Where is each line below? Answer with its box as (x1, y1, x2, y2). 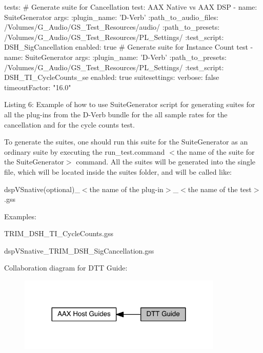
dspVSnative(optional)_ (4, 183, 80, 194)
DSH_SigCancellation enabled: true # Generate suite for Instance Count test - (4, 41, 253, 52)
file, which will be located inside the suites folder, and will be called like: (4, 166, 232, 177)
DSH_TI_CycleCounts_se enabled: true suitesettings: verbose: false (4, 72, 219, 82)
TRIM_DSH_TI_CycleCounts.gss (4, 228, 113, 239)
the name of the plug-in (89, 183, 164, 194)
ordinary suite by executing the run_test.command (4, 146, 165, 157)
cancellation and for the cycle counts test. (4, 119, 135, 130)
